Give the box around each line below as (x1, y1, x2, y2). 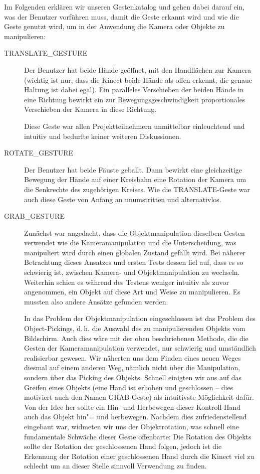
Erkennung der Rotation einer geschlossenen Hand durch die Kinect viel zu (24, 450, 254, 461)
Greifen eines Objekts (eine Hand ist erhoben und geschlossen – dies (24, 382, 233, 392)
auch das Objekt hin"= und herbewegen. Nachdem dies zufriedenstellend (24, 411, 247, 422)
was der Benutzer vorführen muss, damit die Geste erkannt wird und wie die (4, 11, 239, 22)
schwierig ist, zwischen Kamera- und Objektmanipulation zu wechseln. (24, 267, 240, 277)
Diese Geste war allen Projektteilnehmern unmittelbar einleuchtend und (24, 120, 245, 131)
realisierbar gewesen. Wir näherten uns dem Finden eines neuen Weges (24, 352, 241, 363)
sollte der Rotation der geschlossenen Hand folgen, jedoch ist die (24, 441, 222, 451)
